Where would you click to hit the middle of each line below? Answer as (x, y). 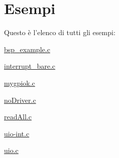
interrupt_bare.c (30, 66)
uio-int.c (17, 133)
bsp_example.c (27, 49)
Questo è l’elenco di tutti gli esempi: (60, 32)
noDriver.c (20, 100)
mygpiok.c (20, 83)
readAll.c (18, 117)
